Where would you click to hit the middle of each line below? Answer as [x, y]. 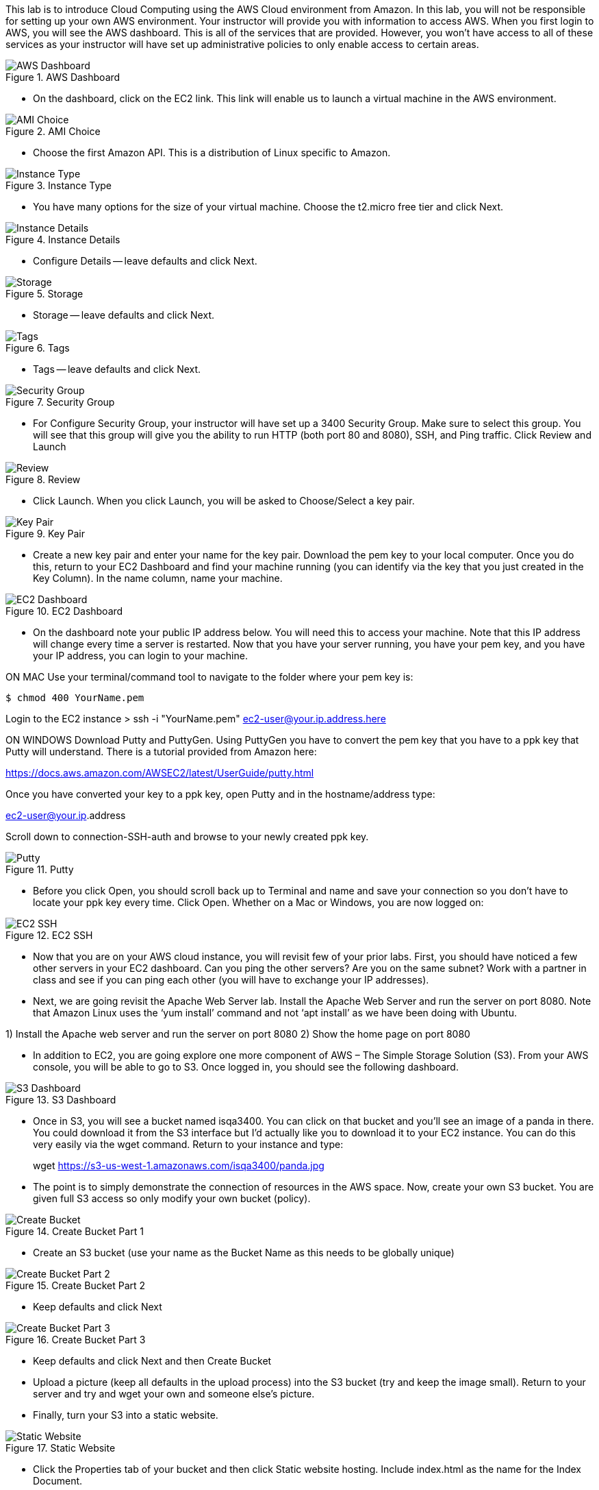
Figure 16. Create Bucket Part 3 [76, 1340]
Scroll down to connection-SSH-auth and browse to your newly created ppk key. [187, 836]
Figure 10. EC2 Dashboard [64, 611]
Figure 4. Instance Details [63, 240]
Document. [58, 1481]
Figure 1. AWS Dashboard [63, 77]
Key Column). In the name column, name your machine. [158, 578]
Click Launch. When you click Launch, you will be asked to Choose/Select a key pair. [224, 501]
